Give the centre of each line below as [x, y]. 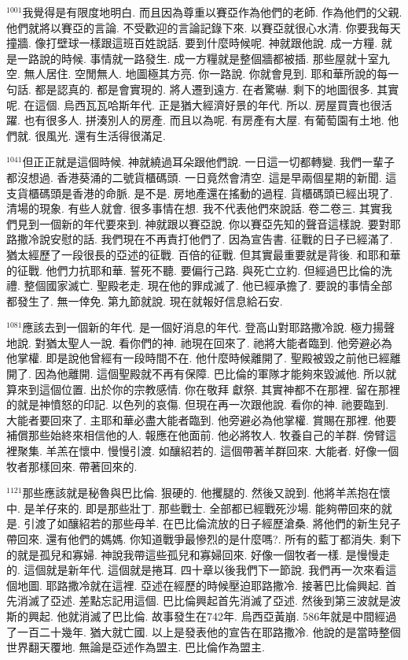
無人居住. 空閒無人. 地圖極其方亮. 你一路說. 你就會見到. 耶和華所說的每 [206, 74]
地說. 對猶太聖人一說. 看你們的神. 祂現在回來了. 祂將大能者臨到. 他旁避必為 [199, 342]
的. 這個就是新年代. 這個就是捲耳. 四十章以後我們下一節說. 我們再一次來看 [196, 570]
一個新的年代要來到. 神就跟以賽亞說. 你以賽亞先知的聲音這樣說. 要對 [214, 223]
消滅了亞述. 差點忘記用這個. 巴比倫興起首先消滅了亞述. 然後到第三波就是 [203, 601]
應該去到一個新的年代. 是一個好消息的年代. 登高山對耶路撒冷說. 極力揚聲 [209, 327]
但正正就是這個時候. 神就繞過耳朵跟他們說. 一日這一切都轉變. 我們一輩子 [209, 162]
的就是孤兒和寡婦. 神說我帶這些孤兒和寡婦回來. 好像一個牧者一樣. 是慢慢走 [198, 554]
